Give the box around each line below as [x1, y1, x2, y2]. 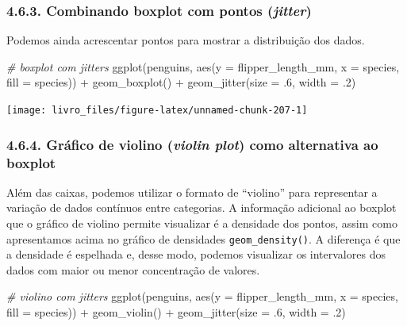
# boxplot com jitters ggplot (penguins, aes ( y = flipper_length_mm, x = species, [6, 58, 400, 75]
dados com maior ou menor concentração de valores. [6, 261, 260, 278]
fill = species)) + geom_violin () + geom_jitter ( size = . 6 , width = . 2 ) [6, 304, 346, 320]
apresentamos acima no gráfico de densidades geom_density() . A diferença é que [6, 230, 401, 247]
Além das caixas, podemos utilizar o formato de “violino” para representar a [6, 183, 378, 200]
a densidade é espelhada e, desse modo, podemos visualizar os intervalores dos [6, 246, 386, 263]
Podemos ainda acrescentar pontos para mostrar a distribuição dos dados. [6, 32, 365, 48]
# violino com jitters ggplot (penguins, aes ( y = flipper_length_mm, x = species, [6, 288, 398, 305]
